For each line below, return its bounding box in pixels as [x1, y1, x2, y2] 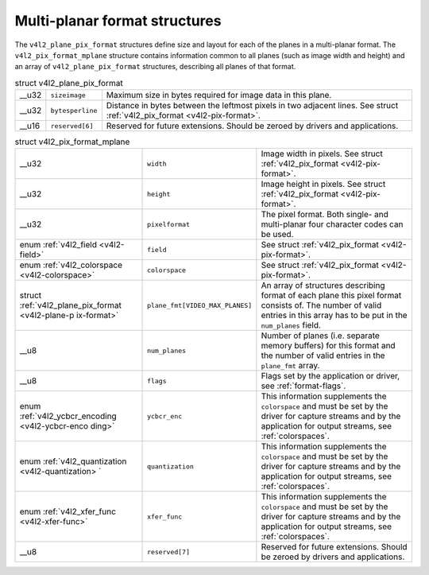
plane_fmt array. [261, 360, 320, 371]
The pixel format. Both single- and [261, 209, 389, 220]
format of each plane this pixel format [261, 290, 402, 301]
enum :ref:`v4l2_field [19, 239, 97, 251]
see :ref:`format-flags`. [261, 380, 346, 391]
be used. [261, 229, 294, 240]
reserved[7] [147, 547, 191, 556]
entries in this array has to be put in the [261, 310, 408, 321]
